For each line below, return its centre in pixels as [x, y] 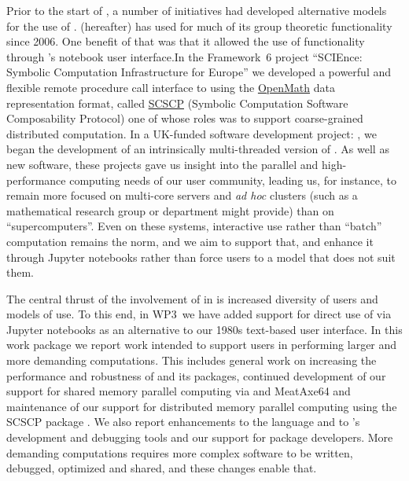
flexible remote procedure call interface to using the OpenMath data [171, 87]
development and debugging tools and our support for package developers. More [200, 437]
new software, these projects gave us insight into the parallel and [162, 164]
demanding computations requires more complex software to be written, [180, 452]
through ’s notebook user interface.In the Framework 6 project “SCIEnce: [184, 56]
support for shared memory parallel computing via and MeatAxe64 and [179, 391]
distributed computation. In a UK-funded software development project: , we [192, 133]
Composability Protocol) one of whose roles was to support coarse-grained [185, 118]
